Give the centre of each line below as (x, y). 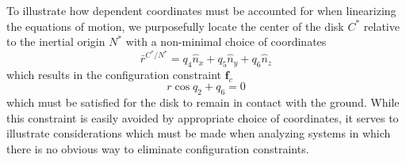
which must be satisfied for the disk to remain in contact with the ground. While (203, 102)
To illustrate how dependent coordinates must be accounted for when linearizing (201, 10)
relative (381, 26)
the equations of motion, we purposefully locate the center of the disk (175, 26)
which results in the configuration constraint (114, 74)
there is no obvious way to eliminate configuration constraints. (158, 149)
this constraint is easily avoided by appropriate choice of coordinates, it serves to (203, 117)
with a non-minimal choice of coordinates (226, 41)
